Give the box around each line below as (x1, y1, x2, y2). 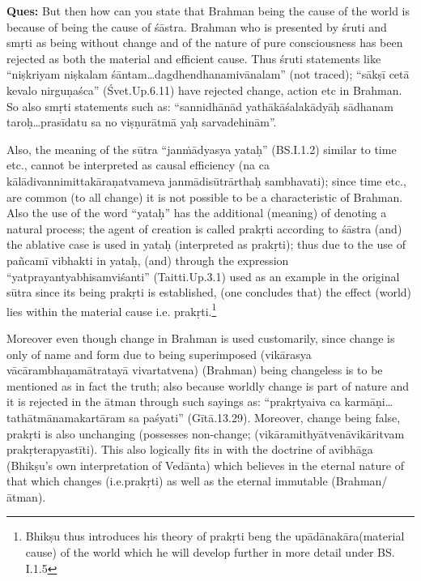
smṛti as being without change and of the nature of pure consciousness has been (6, 34, 403, 51)
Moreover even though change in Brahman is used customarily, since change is (6, 329, 395, 346)
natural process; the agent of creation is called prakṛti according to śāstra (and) (6, 220, 402, 237)
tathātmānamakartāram (6, 408, 125, 425)
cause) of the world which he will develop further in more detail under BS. (25, 544, 395, 561)
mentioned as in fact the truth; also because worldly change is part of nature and (6, 377, 410, 394)
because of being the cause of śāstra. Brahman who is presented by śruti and (6, 18, 387, 35)
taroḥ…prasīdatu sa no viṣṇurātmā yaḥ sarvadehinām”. (6, 113, 277, 130)
